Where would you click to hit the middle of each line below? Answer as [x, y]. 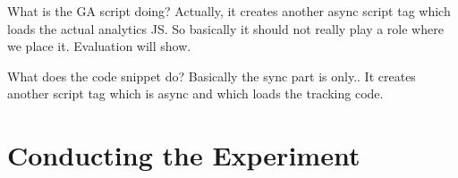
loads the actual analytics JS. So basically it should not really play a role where [225, 28]
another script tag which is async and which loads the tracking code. [195, 93]
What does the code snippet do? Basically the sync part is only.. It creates [212, 76]
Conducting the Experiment [184, 155]
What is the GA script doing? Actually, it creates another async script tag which [229, 11]
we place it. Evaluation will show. [99, 46]
